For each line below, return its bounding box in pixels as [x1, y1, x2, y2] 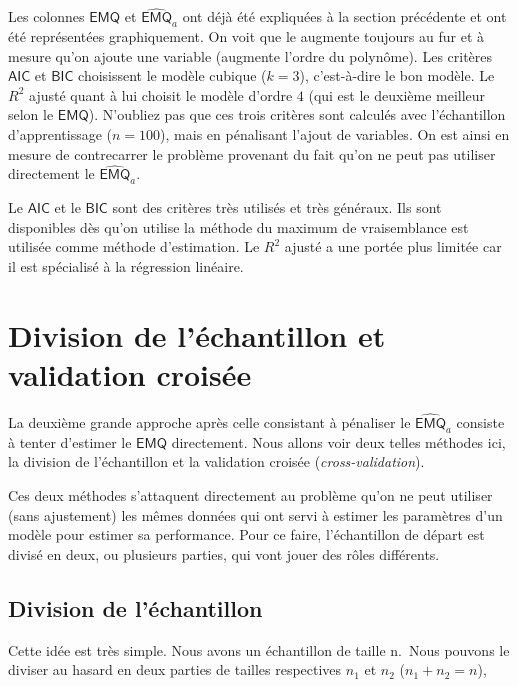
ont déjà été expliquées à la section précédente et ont [182, 6, 507, 27]
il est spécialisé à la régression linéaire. [8, 255, 244, 276]
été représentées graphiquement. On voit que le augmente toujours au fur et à [8, 26, 485, 47]
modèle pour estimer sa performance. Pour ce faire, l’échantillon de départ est [8, 524, 485, 545]
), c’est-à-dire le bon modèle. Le [299, 65, 495, 86]
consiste [456, 412, 505, 433]
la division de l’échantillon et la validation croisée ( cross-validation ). [8, 451, 425, 472]
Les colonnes [8, 6, 85, 27]
